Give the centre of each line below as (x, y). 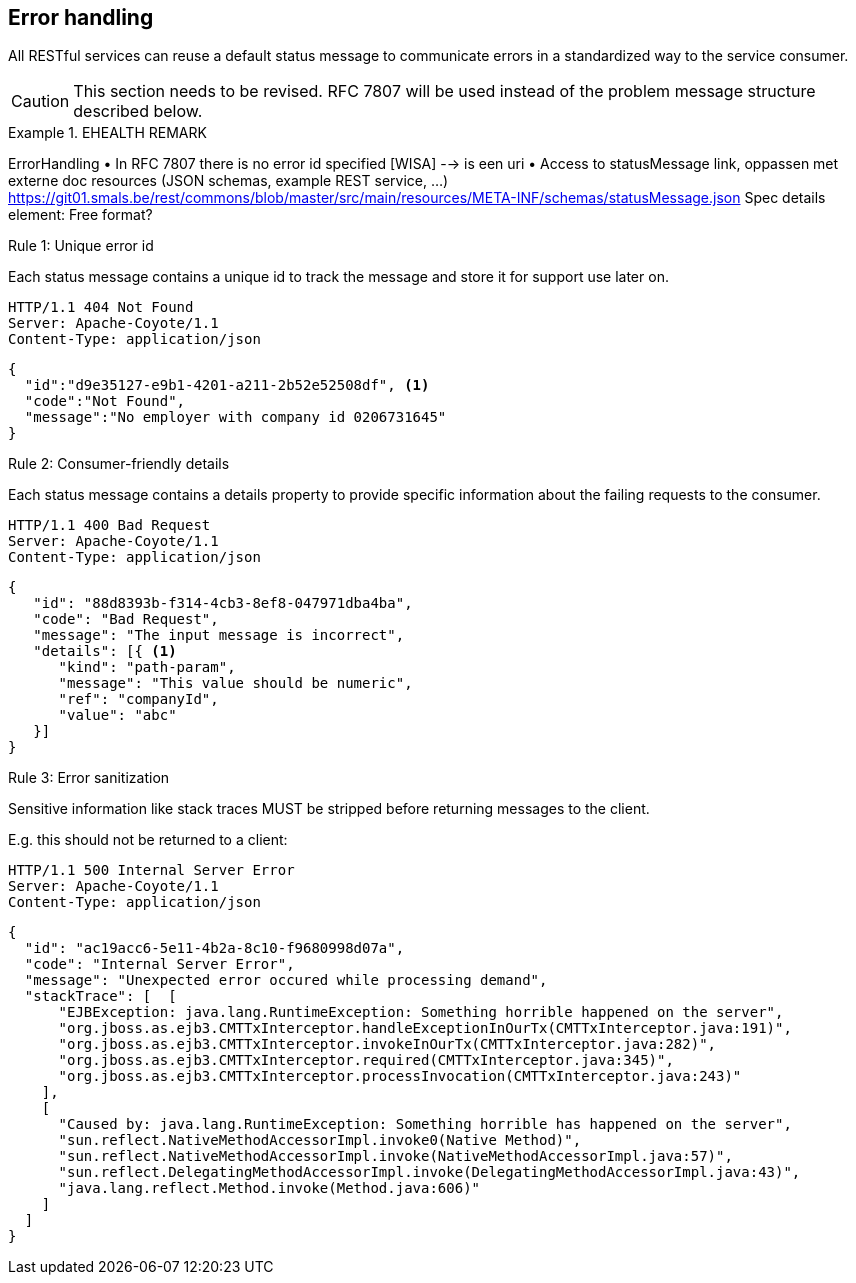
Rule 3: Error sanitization (89, 778)
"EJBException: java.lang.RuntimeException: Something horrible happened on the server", (421, 1012)
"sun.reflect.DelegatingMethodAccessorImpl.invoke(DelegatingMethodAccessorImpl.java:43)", (429, 1172)
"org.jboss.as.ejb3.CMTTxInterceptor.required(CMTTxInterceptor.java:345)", (366, 1060)
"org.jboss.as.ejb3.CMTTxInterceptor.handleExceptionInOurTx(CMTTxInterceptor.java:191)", (425, 1028)
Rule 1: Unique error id (81, 246)
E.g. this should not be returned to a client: (148, 840)
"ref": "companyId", (138, 699)
